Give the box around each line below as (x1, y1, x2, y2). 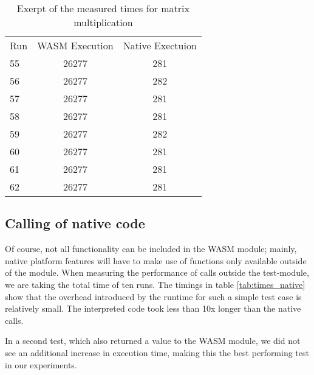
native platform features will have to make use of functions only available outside (5, 254, 307, 267)
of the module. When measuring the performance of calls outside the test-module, (5, 266, 309, 279)
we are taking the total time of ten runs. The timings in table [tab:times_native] (5, 278, 305, 290)
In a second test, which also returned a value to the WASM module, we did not (5, 334, 301, 347)
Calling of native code (5, 214, 145, 233)
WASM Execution (37, 38, 114, 52)
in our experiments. (5, 358, 77, 371)
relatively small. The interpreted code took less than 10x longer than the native (5, 302, 301, 315)
